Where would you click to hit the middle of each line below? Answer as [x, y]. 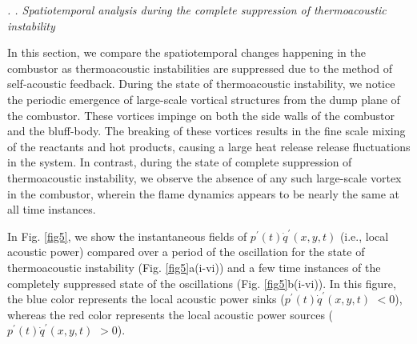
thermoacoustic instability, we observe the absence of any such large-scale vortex [204, 177]
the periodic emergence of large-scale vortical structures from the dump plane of [204, 99]
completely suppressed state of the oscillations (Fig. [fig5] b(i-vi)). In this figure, [202, 283]
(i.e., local [364, 236]
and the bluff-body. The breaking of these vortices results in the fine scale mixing [206, 131]
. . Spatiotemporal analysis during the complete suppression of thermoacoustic [197, 10]
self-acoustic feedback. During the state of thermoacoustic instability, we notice [201, 84]
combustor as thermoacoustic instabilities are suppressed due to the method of [200, 68]
